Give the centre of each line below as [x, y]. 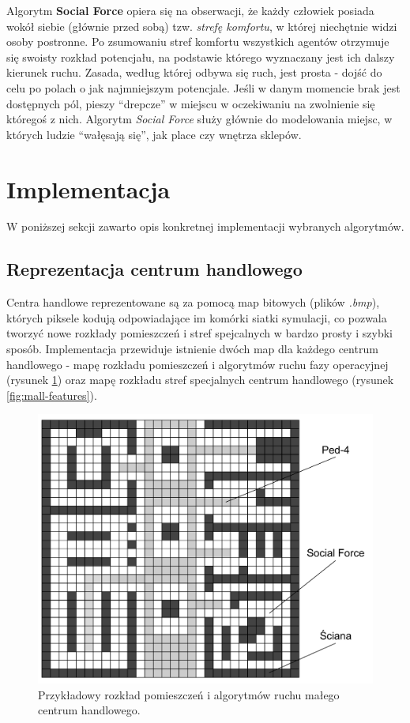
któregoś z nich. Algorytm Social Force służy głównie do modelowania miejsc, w [199, 119]
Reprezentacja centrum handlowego [154, 269]
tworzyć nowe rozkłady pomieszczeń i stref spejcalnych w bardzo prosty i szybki [200, 333]
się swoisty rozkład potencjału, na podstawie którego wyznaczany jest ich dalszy [201, 56]
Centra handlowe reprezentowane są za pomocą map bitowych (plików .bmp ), [193, 302]
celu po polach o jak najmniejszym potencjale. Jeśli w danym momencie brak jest [203, 87]
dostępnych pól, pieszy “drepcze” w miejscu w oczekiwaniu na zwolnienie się [191, 103]
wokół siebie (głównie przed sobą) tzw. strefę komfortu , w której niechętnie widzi [202, 26]
